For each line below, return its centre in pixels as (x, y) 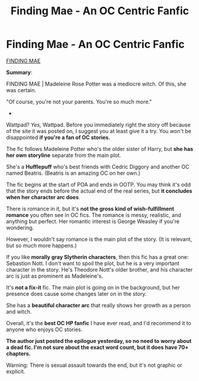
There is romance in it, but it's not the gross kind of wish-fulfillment (90, 209)
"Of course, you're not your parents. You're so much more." (79, 102)
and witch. (19, 311)
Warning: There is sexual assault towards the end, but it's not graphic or (94, 365)
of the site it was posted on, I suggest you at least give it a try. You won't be (99, 131)
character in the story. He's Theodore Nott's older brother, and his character (99, 269)
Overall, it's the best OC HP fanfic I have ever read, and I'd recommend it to (99, 323)
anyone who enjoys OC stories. (44, 329)
